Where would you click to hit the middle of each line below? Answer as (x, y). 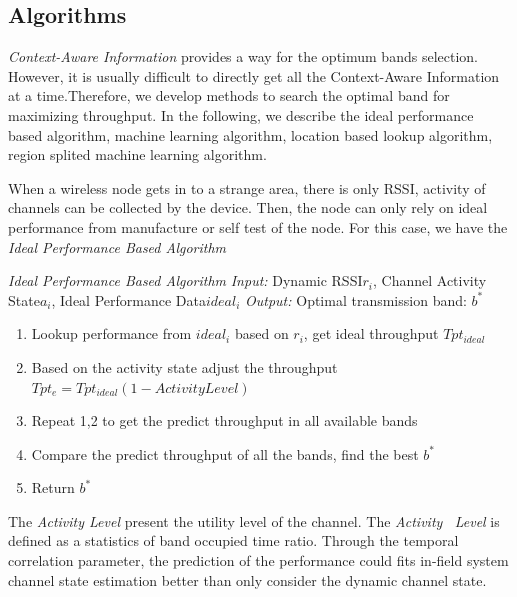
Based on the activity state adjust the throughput (184, 366)
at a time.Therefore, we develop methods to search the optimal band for (229, 95)
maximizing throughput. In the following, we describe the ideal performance (241, 114)
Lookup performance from (111, 333)
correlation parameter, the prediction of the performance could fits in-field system (258, 560)
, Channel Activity (430, 280)
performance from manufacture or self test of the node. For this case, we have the (258, 226)
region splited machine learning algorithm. (137, 154)
